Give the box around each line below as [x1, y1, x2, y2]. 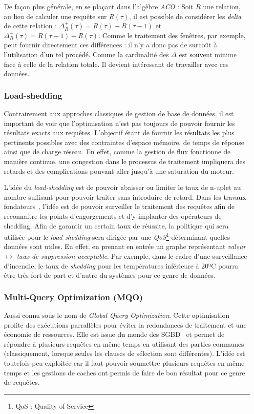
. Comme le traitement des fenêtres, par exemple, [98, 30, 246, 40]
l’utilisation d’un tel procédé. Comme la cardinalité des [4, 49, 169, 59]
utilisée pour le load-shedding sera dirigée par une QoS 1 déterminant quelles [4, 230, 230, 242]
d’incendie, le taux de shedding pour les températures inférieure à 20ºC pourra [4, 260, 238, 270]
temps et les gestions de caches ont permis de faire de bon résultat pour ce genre [4, 367, 245, 377]
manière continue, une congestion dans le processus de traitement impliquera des [4, 156, 246, 166]
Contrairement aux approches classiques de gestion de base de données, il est [4, 108, 234, 118]
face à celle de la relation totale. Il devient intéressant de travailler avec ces [4, 59, 229, 69]
